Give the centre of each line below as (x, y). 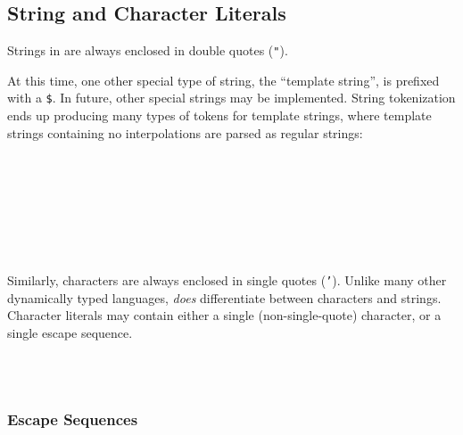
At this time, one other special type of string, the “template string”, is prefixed (223, 80)
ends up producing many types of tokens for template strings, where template (219, 115)
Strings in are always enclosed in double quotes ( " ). (148, 50)
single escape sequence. (70, 332)
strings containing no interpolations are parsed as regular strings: (185, 132)
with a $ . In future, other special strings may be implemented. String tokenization (231, 98)
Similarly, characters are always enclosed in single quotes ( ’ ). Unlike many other (227, 279)
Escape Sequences (73, 419)
